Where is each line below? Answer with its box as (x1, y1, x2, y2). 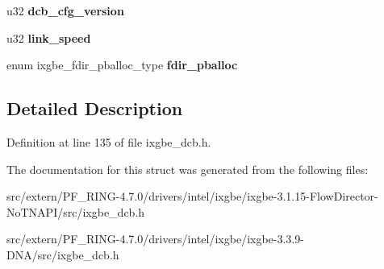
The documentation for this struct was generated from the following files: (6, 160, 369, 177)
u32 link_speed (6, 29, 91, 46)
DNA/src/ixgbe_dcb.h (6, 246, 119, 263)
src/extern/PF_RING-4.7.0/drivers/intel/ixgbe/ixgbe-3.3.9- (6, 230, 304, 247)
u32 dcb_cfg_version (6, 2, 124, 19)
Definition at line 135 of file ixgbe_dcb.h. (6, 133, 211, 150)
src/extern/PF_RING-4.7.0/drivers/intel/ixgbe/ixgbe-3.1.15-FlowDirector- (6, 188, 378, 205)
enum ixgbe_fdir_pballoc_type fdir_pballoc (6, 56, 238, 73)
